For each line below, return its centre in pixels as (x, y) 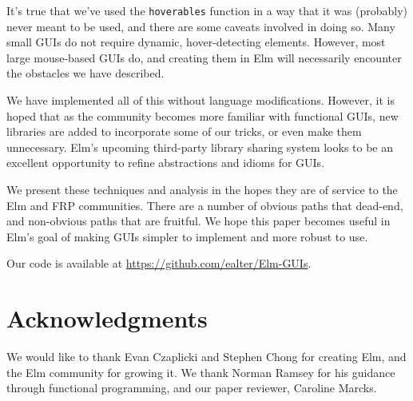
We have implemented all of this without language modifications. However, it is (201, 100)
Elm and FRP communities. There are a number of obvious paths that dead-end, (205, 205)
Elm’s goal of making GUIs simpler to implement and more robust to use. (187, 236)
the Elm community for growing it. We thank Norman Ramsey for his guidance (201, 372)
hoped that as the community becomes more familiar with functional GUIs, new (203, 115)
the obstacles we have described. (85, 73)
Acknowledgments (107, 318)
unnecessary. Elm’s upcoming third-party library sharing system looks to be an (200, 147)
